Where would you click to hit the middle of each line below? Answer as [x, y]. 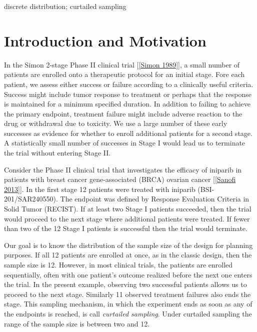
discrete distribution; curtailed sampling [65, 6]
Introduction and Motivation [105, 40]
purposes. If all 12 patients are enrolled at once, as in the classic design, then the [128, 255]
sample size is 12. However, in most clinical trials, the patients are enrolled [118, 264]
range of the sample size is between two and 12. [77, 323]
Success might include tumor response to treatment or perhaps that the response [128, 94]
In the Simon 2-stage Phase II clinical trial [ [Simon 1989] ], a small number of [122, 64]
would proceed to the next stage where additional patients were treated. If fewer [127, 218]
